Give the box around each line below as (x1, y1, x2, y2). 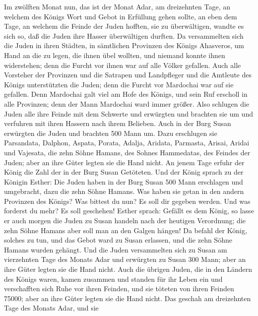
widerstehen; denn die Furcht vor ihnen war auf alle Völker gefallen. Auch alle (4, 60, 241, 70)
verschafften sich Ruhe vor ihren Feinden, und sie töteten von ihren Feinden (4, 283, 234, 294)
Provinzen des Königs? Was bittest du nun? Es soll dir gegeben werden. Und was (4, 195, 251, 206)
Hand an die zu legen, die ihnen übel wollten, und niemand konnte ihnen (4, 50, 225, 60)
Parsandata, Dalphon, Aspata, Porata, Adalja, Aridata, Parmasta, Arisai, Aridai (4, 137, 250, 148)
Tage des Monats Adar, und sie (4, 303, 99, 313)
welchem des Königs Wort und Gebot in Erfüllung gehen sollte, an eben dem (4, 11, 237, 21)
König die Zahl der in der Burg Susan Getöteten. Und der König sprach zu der (4, 167, 244, 177)
